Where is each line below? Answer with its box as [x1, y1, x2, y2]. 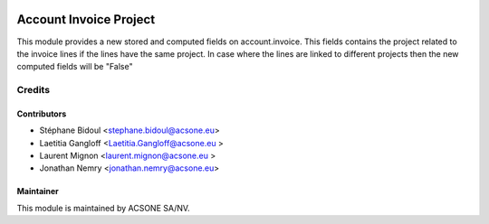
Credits [16, 84, 50, 97]
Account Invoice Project [16, 12, 156, 27]
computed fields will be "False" [16, 61, 133, 72]
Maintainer [16, 186, 59, 197]
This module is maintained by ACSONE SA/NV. [16, 202, 190, 213]
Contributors [16, 108, 67, 119]
